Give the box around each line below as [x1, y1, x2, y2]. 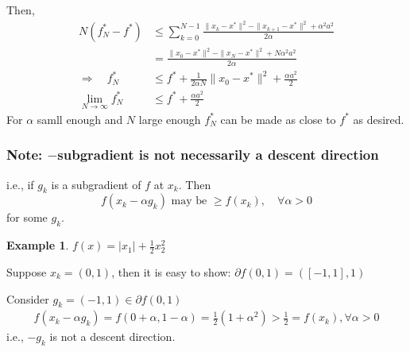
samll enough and [37, 110, 123, 127]
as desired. [353, 110, 404, 127]
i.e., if [6, 176, 34, 192]
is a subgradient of [51, 176, 141, 192]
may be [171, 195, 207, 207]
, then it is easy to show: [111, 263, 231, 280]
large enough [138, 110, 201, 127]
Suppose [6, 263, 47, 280]
